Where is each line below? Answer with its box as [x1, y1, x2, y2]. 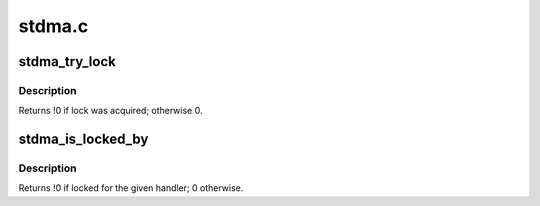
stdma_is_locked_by [18, 131, 149, 148]
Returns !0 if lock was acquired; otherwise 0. [18, 105, 203, 117]
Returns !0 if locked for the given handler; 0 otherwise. [18, 182, 244, 194]
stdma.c [18, 15, 89, 37]
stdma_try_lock [18, 53, 117, 70]
